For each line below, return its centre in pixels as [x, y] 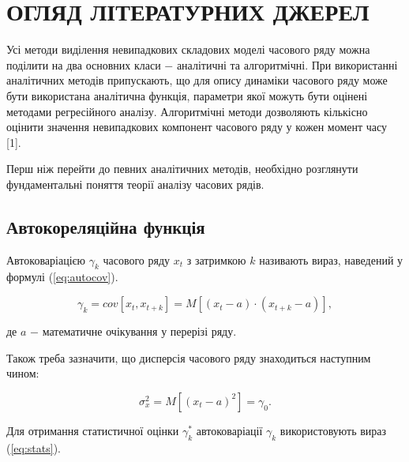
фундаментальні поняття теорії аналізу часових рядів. [135, 184]
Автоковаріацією [46, 259]
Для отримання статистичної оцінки [93, 430]
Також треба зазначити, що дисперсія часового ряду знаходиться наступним [189, 357]
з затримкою [216, 259]
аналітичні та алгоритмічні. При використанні [287, 64]
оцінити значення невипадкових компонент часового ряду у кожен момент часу [197, 127]
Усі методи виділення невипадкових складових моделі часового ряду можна [188, 49]
